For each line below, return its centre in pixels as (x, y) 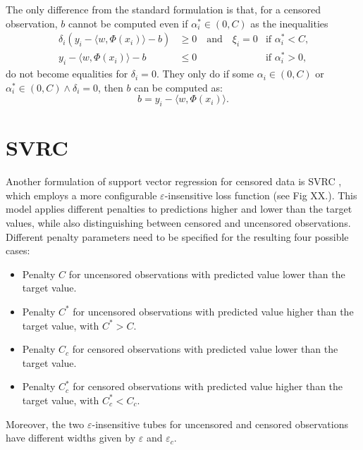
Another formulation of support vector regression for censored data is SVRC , (174, 181)
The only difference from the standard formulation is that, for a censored (163, 9)
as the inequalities (289, 23)
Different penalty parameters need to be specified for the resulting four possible (177, 236)
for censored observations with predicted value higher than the (208, 386)
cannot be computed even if (128, 23)
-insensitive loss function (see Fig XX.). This (261, 195)
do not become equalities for (67, 74)
